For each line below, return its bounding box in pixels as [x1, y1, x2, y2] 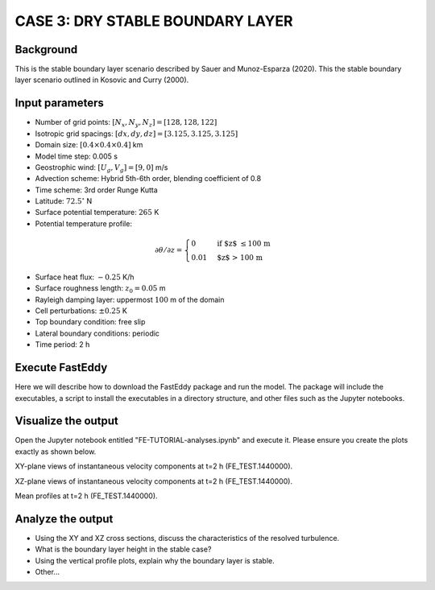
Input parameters [14, 97, 105, 110]
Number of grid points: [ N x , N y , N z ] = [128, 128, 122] [35, 118, 217, 129]
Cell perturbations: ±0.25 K [35, 306, 128, 316]
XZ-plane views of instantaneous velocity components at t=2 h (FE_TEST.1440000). [14, 476, 293, 486]
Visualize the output [14, 415, 118, 428]
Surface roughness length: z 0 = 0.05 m [35, 283, 166, 295]
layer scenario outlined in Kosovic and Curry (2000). [14, 75, 189, 85]
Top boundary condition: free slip [35, 317, 146, 327]
